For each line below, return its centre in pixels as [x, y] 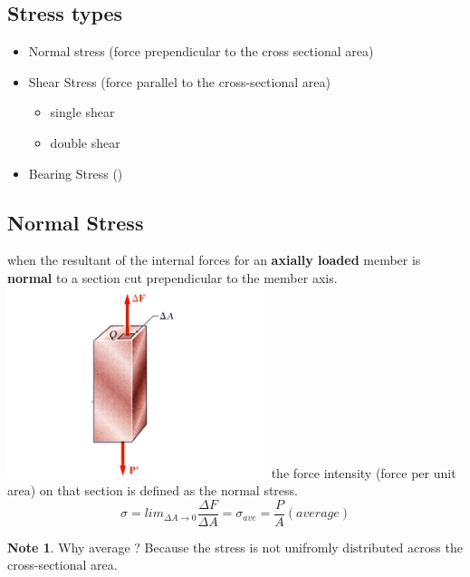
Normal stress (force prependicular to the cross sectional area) [201, 51]
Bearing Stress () [76, 173]
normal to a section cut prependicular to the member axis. [173, 277]
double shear [85, 142]
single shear [82, 112]
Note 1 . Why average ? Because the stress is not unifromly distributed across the [235, 547]
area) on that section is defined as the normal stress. [153, 490]
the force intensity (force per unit [364, 472]
